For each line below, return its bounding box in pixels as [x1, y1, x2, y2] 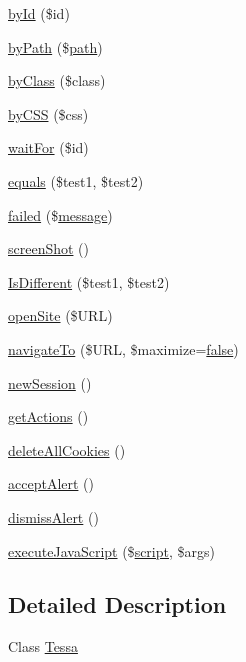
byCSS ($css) [8, 103, 89, 124]
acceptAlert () [8, 473, 94, 494]
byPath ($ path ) [8, 36, 103, 57]
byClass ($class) [8, 70, 106, 91]
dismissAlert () [8, 506, 99, 527]
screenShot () [8, 238, 90, 259]
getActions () [8, 406, 89, 427]
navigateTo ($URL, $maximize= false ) [8, 338, 239, 359]
